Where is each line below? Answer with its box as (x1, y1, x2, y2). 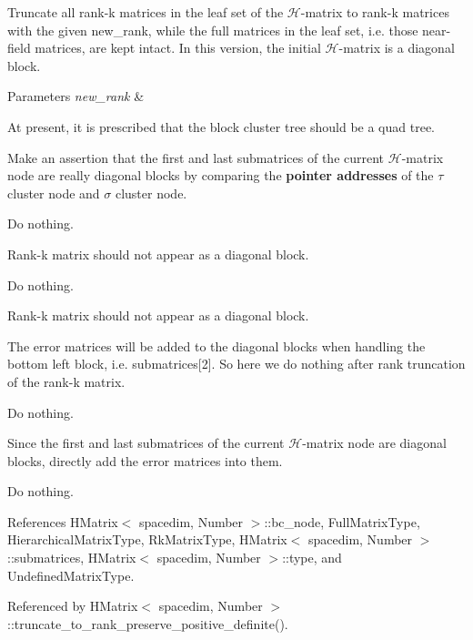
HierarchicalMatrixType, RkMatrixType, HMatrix (7, 530, 287, 549)
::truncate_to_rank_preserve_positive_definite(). (7, 614, 288, 633)
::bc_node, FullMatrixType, (264, 512, 420, 531)
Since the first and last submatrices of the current (7, 433, 285, 452)
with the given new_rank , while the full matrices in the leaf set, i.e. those (7, 20, 418, 39)
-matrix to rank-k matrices (300, 3, 449, 21)
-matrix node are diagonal (302, 433, 447, 452)
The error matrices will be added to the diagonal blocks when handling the (7, 336, 426, 355)
